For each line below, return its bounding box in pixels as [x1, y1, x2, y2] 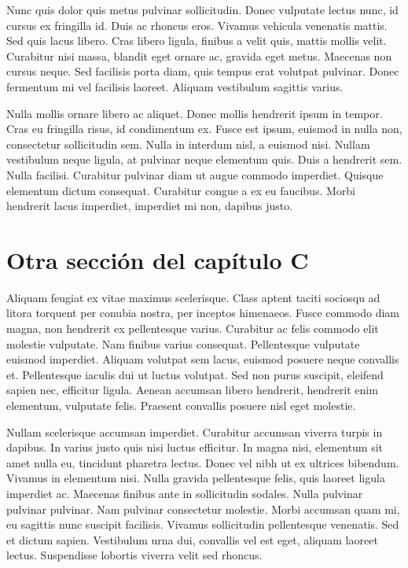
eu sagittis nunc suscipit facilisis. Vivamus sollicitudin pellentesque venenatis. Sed [6, 516, 399, 533]
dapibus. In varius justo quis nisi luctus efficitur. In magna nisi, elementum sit [6, 439, 384, 456]
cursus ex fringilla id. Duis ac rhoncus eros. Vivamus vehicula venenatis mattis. [6, 17, 388, 33]
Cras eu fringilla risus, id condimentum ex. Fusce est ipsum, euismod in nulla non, [6, 120, 402, 137]
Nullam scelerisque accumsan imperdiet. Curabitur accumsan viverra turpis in [6, 423, 383, 440]
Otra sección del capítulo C [6, 243, 309, 275]
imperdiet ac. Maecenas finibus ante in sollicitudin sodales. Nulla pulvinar [6, 485, 363, 501]
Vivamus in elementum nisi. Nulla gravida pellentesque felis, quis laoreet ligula [6, 470, 385, 486]
